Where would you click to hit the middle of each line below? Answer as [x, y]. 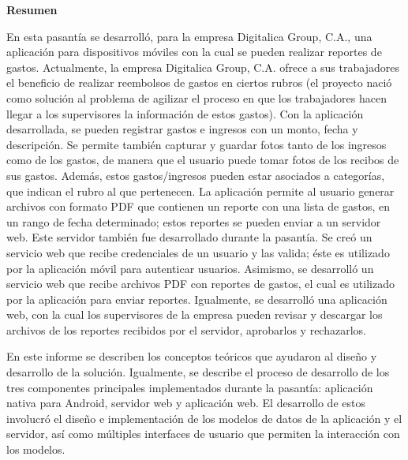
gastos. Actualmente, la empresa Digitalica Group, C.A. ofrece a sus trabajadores [203, 67]
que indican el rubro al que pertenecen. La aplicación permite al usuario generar [200, 191]
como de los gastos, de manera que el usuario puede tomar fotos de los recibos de [203, 160]
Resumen [32, 9]
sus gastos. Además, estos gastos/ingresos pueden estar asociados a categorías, [196, 175]
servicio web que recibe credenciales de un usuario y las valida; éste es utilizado [198, 252]
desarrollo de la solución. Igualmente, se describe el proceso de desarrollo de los [198, 372]
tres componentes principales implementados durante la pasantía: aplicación [190, 387]
